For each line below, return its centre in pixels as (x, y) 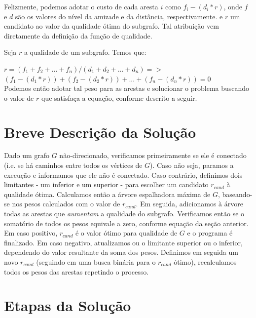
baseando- (237, 194)
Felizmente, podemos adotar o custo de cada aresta (81, 6)
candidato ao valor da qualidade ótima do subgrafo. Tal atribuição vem (111, 26)
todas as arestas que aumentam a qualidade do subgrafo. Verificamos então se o (124, 214)
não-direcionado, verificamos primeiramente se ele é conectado (153, 155)
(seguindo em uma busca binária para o (96, 262)
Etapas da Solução (68, 305)
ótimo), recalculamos (205, 262)
